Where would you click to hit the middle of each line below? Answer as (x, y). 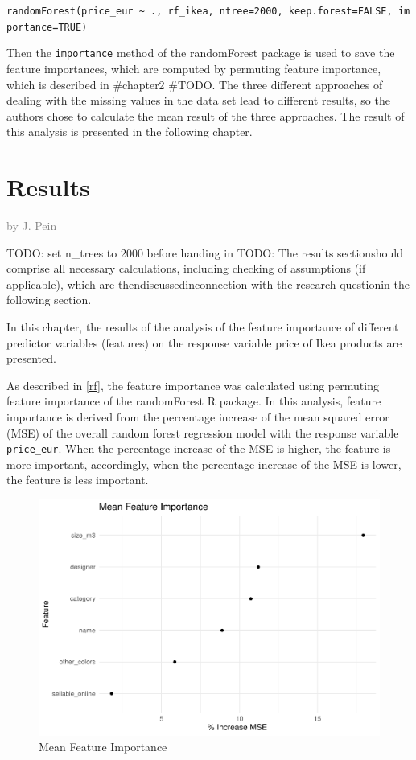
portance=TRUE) (47, 27)
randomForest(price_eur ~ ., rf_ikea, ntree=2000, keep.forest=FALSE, (200, 11)
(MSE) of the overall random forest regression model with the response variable (203, 432)
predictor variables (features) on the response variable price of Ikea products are (204, 342)
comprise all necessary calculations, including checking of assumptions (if (186, 268)
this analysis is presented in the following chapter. (130, 131)
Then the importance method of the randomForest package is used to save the (201, 53)
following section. (49, 300)
